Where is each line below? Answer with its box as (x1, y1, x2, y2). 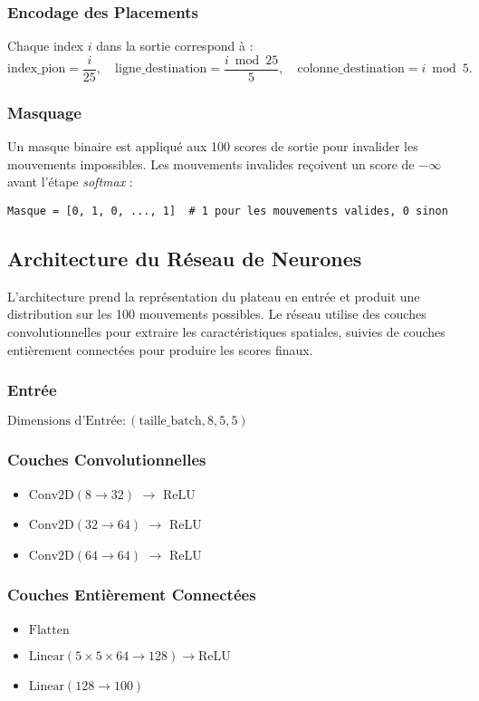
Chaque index (7, 36, 84, 55)
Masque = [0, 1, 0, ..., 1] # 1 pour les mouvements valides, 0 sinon (7, 204, 448, 217)
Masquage (7, 101, 81, 123)
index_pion (7, 62, 66, 76)
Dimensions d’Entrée (7, 415, 122, 428)
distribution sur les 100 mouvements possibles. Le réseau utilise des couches (7, 304, 426, 323)
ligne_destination (115, 62, 207, 76)
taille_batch (139, 415, 202, 428)
